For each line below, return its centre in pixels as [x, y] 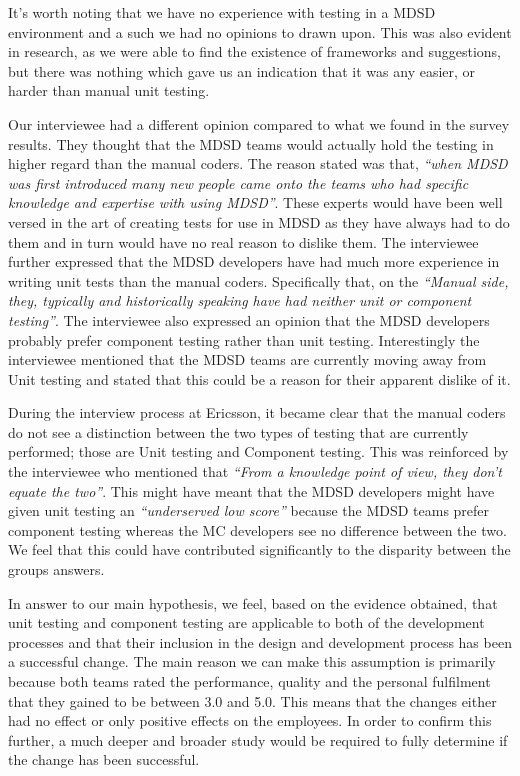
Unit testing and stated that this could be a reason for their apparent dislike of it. [259, 378]
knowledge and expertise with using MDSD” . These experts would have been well [255, 202]
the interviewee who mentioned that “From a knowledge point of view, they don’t [255, 471]
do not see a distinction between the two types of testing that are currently [238, 431]
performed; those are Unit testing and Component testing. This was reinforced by [258, 451]
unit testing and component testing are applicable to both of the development [246, 622]
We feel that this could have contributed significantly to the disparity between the [259, 549]
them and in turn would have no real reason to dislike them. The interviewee [243, 241]
